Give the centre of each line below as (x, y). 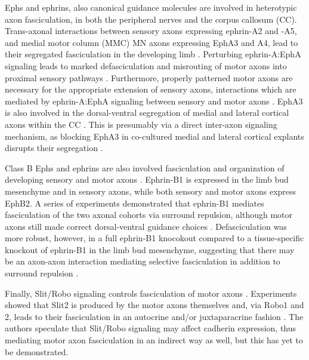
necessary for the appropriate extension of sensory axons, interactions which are (151, 89)
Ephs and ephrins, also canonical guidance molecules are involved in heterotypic (151, 7)
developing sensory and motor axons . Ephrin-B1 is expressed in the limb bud (147, 179)
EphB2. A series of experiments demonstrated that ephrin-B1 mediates (135, 203)
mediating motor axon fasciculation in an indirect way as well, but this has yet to (154, 340)
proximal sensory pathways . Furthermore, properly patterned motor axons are (149, 77)
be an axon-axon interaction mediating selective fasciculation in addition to (143, 261)
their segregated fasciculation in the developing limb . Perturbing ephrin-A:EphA (153, 54)
